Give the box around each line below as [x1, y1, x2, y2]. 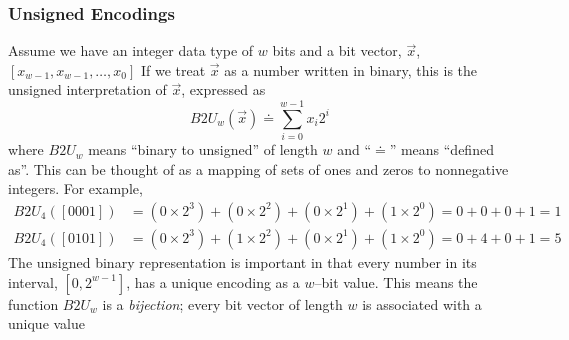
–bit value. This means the [314, 271, 478, 292]
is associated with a [362, 293, 482, 314]
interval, [8, 271, 58, 292]
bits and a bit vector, [272, 40, 402, 61]
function [8, 293, 59, 314]
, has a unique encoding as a [126, 271, 300, 292]
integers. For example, [8, 178, 143, 199]
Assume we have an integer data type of [8, 40, 254, 61]
